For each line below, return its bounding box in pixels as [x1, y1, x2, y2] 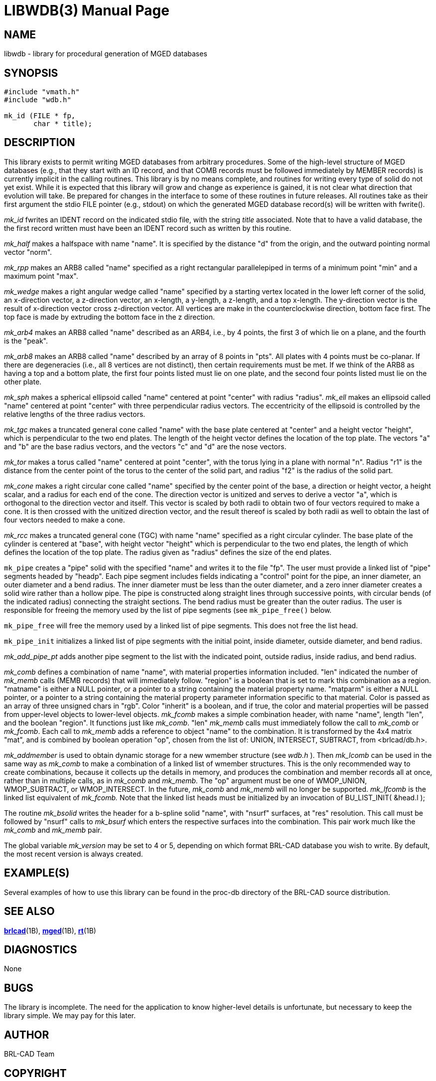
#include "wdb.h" [4, 96, 71, 104]
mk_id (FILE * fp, [4, 112, 76, 120]
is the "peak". [4, 336, 48, 345]
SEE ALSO [4, 905, 55, 918]
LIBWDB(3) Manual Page [4, 2, 169, 19]
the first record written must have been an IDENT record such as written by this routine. [4, 223, 291, 232]
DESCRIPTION [4, 136, 75, 149]
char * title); [33, 120, 93, 128]
